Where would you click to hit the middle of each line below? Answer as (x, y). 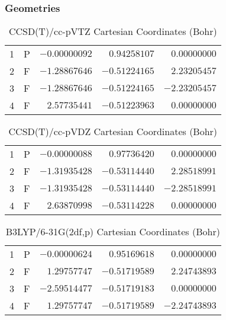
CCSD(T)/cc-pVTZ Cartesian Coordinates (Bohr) (113, 31)
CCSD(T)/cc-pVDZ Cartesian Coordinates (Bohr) (113, 131)
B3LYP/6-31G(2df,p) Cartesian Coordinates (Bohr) (113, 231)
